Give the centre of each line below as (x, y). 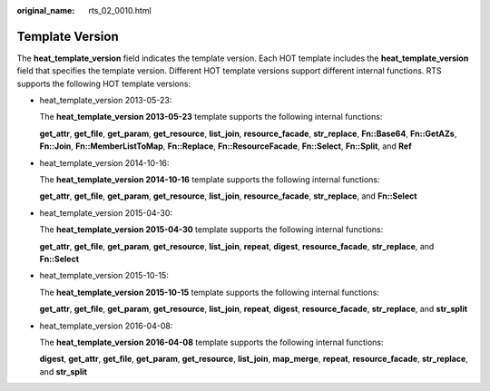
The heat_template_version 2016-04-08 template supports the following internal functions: (211, 342)
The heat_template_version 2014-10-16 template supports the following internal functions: (210, 180)
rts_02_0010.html (120, 10)
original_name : (46, 10)
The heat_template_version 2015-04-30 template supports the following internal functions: (211, 230)
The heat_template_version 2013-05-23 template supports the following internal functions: (211, 117)
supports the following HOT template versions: (103, 83)
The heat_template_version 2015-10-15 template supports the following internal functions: (210, 292)
